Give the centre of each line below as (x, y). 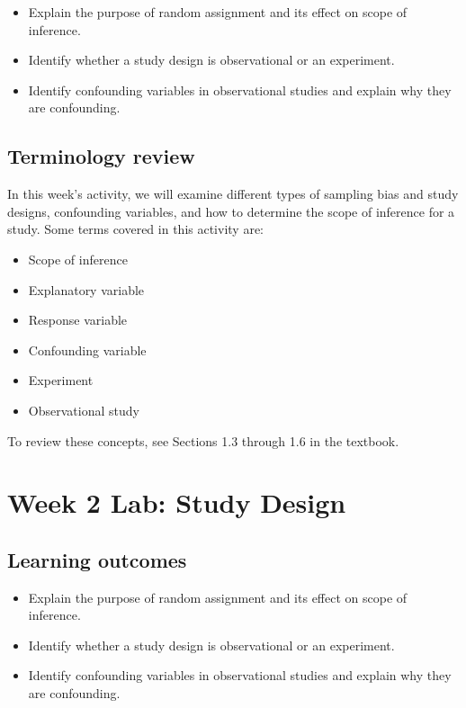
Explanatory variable (86, 289)
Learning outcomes (97, 559)
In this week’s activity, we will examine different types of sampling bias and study (233, 194)
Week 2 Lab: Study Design (177, 502)
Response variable (78, 320)
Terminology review (101, 156)
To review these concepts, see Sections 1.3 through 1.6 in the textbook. (203, 440)
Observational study (84, 410)
